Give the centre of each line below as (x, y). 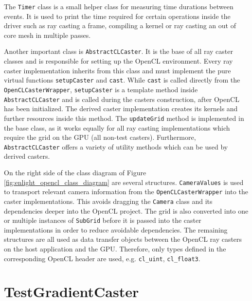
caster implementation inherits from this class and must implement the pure (117, 70)
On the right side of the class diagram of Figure (75, 172)
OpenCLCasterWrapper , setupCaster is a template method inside (101, 89)
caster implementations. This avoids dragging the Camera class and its (108, 201)
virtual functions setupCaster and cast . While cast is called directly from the (122, 80)
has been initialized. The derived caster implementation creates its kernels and (121, 109)
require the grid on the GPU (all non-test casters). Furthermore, (100, 137)
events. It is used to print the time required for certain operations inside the (117, 16)
